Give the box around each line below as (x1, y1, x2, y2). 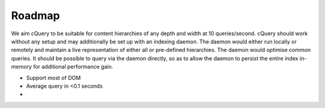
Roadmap (11, 9, 60, 22)
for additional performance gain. (33, 63, 114, 70)
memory (11, 63, 32, 70)
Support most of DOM (26, 74, 81, 81)
